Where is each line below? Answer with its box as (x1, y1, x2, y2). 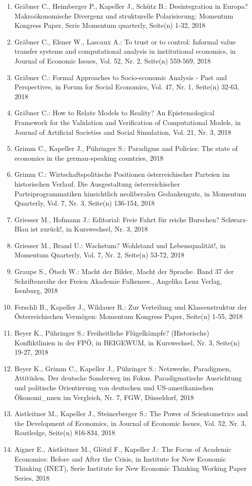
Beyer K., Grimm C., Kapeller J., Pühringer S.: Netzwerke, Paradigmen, (14, 363, 231, 373)
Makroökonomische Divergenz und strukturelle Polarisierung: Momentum (14, 10, 233, 21)
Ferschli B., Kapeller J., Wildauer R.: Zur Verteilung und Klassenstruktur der (14, 301, 247, 312)
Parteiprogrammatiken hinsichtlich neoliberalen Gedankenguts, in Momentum (14, 188, 247, 198)
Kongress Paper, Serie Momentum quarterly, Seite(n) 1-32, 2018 (14, 20, 206, 30)
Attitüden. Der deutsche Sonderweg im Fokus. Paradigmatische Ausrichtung (14, 373, 242, 383)
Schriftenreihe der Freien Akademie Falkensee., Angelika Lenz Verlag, (14, 275, 222, 286)
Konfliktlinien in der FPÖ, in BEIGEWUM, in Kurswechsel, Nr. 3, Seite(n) (14, 337, 240, 347)
